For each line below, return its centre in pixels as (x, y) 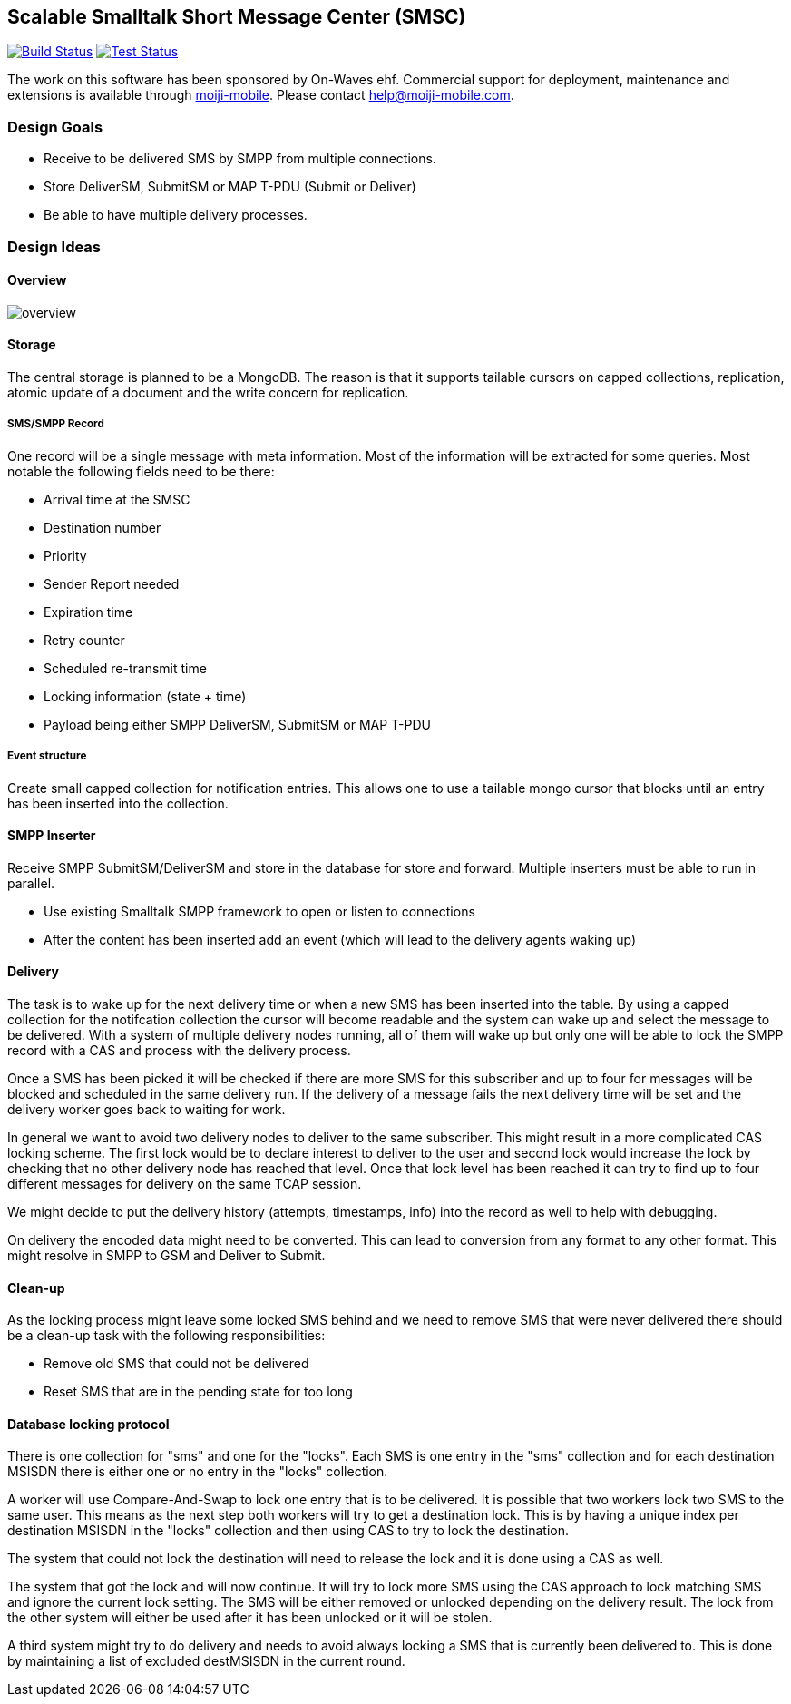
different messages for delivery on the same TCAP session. (185, 1183)
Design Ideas (54, 246)
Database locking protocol (88, 1424)
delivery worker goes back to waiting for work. (146, 1109)
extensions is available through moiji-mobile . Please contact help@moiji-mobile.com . (261, 95)
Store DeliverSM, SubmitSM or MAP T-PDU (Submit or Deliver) (230, 187)
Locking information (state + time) (145, 696)
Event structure (47, 756)
